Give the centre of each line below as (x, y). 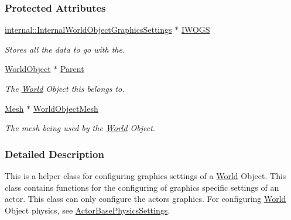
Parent (72, 69)
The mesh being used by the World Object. (80, 128)
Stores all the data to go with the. (65, 49)
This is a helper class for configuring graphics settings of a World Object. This (145, 176)
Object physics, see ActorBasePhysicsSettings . (88, 210)
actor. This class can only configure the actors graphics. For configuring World (145, 199)
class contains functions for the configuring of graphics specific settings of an (142, 187)
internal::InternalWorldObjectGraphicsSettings (88, 30)
